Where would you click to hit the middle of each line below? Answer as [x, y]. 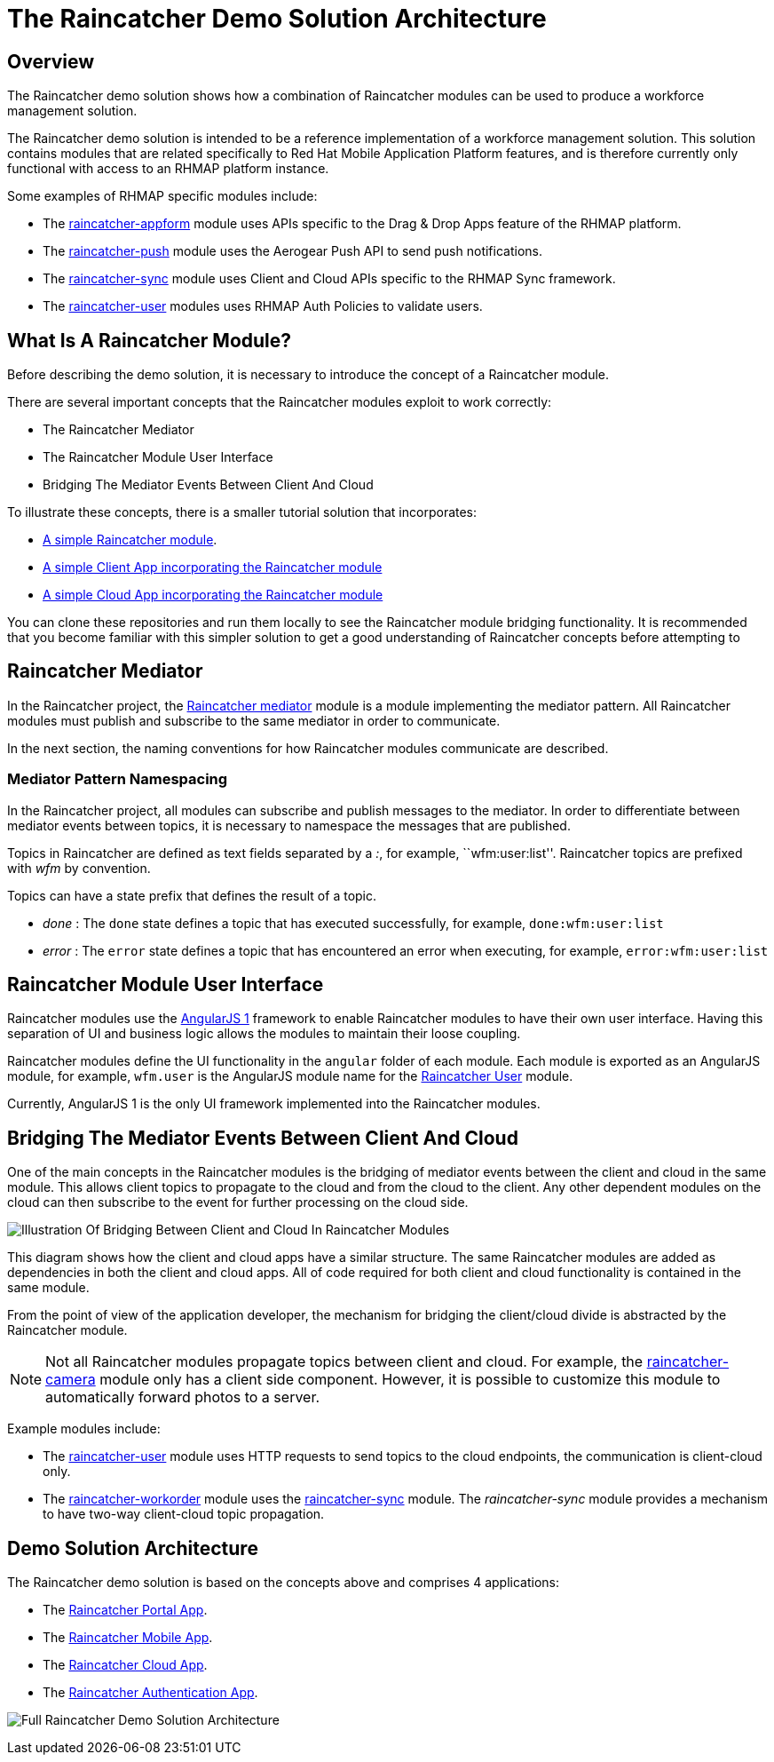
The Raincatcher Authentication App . [150, 1693]
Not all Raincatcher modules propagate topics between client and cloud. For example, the [344, 1362]
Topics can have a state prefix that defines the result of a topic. [192, 895]
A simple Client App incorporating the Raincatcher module [213, 567]
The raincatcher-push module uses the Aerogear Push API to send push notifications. [292, 251]
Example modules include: [84, 1429]
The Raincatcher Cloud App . [125, 1665]
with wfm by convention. [79, 868]
